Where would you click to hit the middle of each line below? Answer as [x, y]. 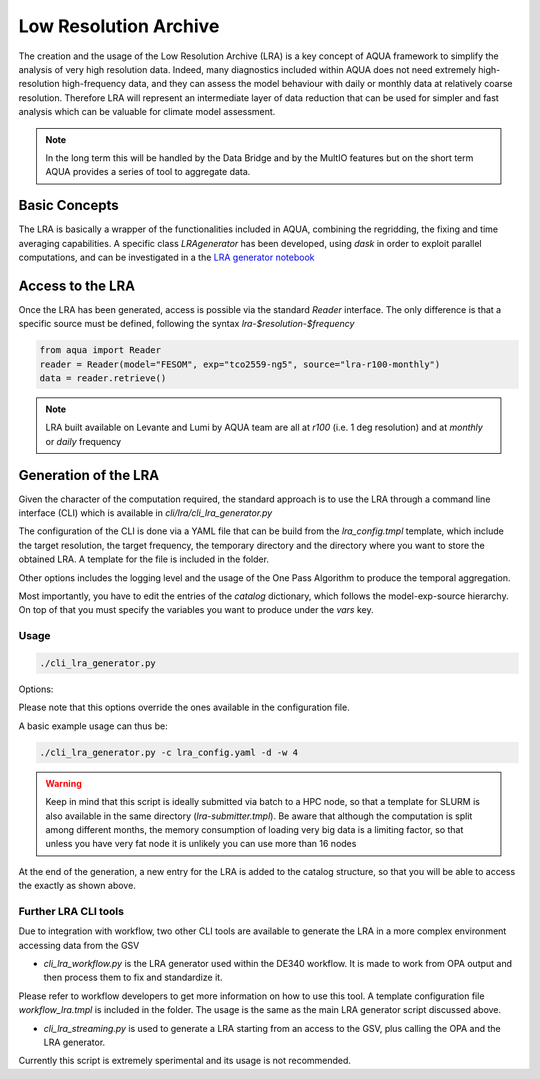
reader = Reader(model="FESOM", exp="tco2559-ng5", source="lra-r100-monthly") [240, 364]
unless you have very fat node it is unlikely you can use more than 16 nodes [201, 844]
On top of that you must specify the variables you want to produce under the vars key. [196, 610]
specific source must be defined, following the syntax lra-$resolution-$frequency [186, 324]
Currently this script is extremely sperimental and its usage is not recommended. [185, 1061]
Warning [63, 783]
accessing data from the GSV [79, 945]
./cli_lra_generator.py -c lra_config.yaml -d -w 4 [169, 752]
